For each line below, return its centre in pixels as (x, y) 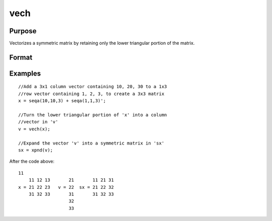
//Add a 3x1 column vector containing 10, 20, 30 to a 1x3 (93, 87)
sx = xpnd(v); (36, 150)
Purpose (23, 31)
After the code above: (32, 162)
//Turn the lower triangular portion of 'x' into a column (93, 115)
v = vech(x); (34, 129)
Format (21, 57)
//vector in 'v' (38, 122)
